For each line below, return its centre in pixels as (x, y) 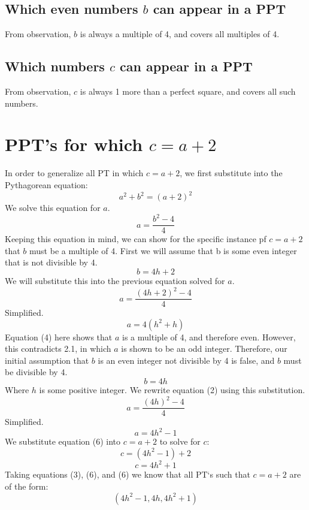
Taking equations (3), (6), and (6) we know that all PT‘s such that (128, 474)
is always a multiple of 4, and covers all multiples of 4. (180, 34)
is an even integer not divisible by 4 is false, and (186, 360)
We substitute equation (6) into (63, 441)
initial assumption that (47, 360)
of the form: (27, 486)
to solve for (180, 441)
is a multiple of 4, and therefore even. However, (209, 337)
